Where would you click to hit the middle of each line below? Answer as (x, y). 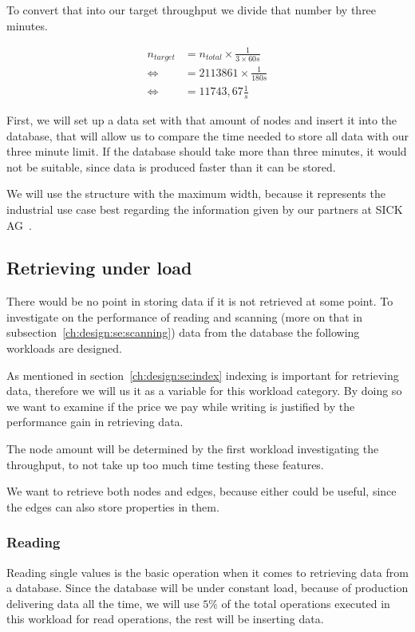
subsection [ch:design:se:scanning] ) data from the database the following (183, 332)
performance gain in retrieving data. (95, 422)
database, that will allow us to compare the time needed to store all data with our (207, 135)
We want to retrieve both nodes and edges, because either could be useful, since (202, 491)
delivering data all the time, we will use (103, 603)
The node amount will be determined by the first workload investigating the (193, 449)
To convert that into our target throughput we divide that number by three (192, 10)
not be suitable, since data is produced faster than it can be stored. (171, 166)
